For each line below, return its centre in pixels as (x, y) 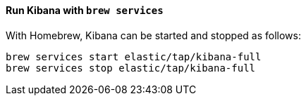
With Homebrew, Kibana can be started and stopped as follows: (154, 35)
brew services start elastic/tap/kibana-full (134, 56)
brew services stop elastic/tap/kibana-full (131, 68)
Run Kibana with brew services (85, 10)
